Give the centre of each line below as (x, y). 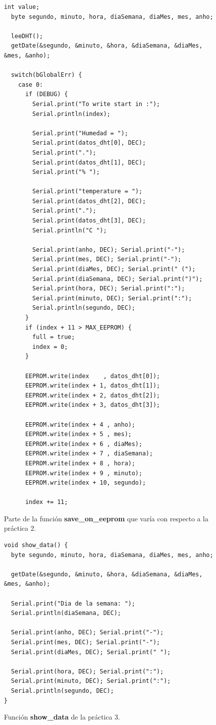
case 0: (30, 84)
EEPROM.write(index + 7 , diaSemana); (89, 454)
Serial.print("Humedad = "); (80, 133)
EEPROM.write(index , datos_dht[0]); (92, 376)
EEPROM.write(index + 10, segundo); (85, 483)
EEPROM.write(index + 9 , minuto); (84, 473)
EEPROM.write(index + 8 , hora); (80, 463)
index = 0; (50, 347)
